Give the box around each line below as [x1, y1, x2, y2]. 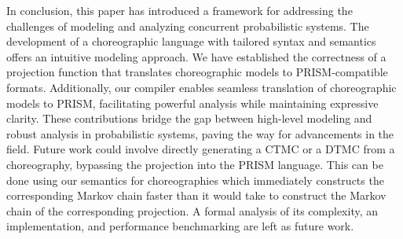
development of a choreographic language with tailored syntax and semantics [6, 33, 376, 50]
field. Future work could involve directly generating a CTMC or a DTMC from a [6, 141, 395, 157]
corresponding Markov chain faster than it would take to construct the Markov [6, 187, 387, 204]
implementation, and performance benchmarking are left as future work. [6, 218, 354, 234]
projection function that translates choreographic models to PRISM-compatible [6, 64, 388, 80]
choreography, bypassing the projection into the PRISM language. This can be [6, 156, 383, 172]
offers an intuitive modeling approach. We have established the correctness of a [6, 48, 387, 64]
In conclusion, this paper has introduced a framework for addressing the [6, 2, 353, 18]
